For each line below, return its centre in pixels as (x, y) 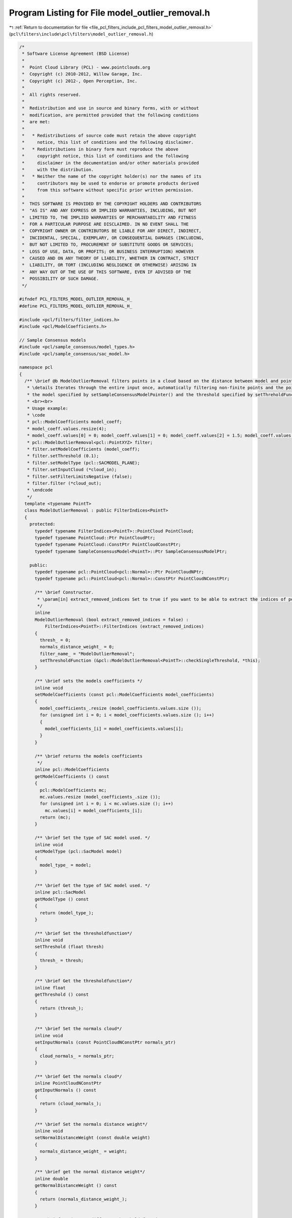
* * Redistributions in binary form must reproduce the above (100, 149)
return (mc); (55, 818)
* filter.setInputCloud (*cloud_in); (72, 470)
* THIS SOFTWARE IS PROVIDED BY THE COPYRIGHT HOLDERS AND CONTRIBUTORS (112, 204)
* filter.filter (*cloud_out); (64, 483)
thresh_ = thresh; (62, 961)
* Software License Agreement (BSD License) (76, 54)
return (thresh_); (62, 1008)
